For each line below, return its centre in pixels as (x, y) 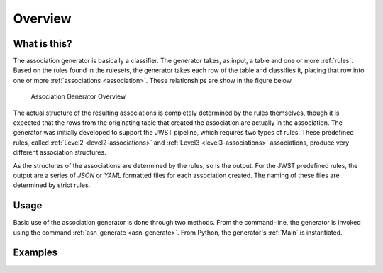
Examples (35, 253)
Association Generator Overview (78, 96)
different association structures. (60, 152)
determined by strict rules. (52, 185)
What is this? (43, 44)
